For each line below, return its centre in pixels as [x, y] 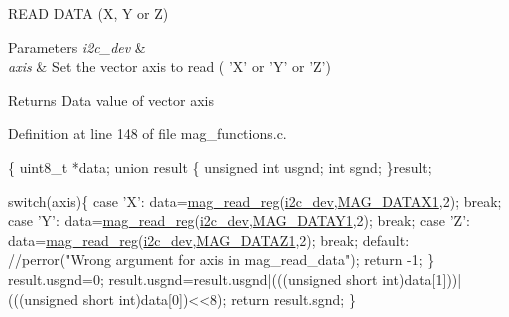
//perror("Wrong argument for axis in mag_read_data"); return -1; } [221, 259]
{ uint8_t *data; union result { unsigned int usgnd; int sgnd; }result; [220, 166]
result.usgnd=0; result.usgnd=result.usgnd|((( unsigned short [193, 278]
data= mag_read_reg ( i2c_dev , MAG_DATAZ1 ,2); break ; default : [209, 239]
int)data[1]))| [422, 278]
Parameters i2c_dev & [77, 46]
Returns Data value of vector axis [111, 99]
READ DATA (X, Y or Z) [88, 13]
